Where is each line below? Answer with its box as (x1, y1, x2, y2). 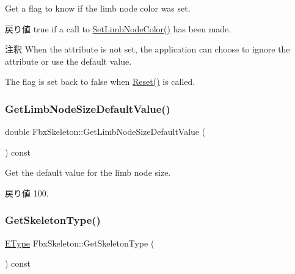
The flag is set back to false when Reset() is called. (5, 75, 195, 88)
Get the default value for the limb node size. (5, 166, 171, 179)
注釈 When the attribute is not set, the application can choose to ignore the (5, 43, 290, 56)
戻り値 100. (5, 186, 49, 199)
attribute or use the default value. (5, 54, 132, 67)
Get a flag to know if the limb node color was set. (5, 2, 191, 14)
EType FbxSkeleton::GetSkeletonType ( (5, 236, 155, 249)
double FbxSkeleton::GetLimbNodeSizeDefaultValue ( (5, 125, 206, 138)
